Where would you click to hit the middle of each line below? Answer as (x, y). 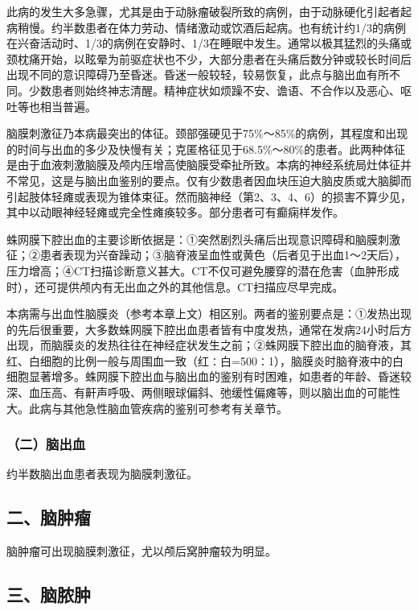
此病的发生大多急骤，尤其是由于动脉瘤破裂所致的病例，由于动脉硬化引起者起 (209, 11)
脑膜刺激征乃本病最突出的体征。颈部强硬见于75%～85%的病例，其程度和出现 (207, 133)
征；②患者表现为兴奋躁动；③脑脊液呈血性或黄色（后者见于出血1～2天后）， (206, 255)
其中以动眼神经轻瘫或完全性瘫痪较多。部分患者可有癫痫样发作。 (175, 212)
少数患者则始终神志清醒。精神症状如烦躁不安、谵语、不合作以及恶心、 (214, 90)
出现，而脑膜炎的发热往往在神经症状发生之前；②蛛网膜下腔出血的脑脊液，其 (209, 345)
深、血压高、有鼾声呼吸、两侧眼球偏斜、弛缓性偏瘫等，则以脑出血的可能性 (203, 392)
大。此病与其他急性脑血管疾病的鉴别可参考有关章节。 (147, 408)
